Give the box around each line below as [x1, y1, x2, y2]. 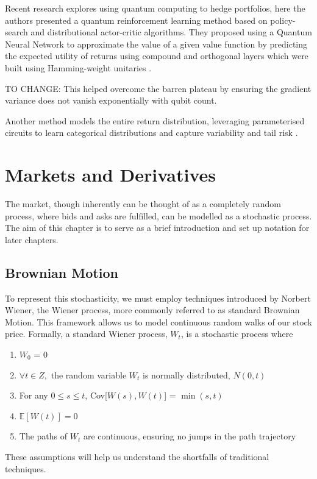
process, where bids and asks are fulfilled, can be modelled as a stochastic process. [5, 209, 312, 222]
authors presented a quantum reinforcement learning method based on [5, 13, 268, 26]
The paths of [19, 430, 68, 442]
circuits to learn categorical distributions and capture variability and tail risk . [5, 126, 298, 139]
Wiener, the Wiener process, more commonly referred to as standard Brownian [5, 303, 300, 316]
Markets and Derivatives [5, 162, 216, 187]
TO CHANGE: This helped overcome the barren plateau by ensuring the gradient [5, 82, 312, 94]
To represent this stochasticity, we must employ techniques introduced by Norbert [5, 291, 311, 304]
